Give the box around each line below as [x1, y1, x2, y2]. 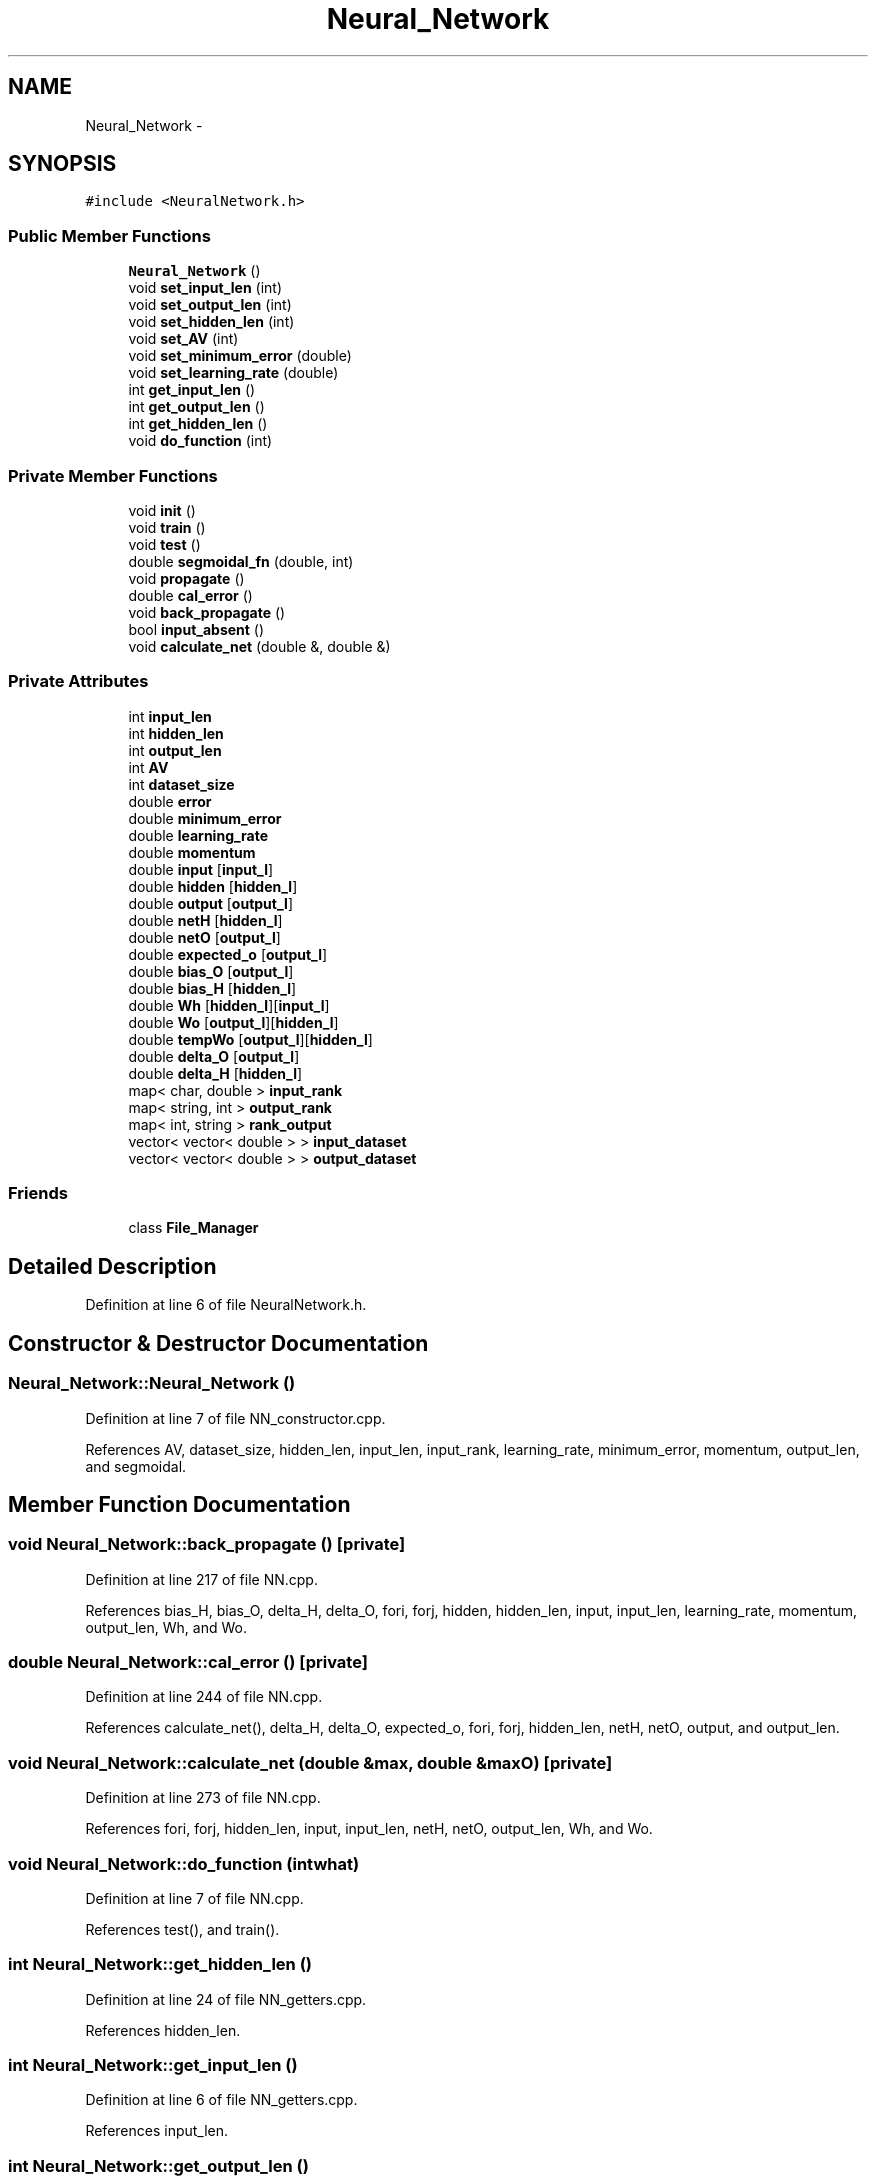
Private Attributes [8, 671, 149, 692]
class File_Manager [128, 1219, 259, 1237]
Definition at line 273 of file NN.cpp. [85, 1789, 321, 1807]
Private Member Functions [8, 465, 218, 486]
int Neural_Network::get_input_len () [8, 2055, 298, 2076]
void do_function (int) [128, 432, 273, 450]
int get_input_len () [128, 381, 256, 399]
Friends [8, 1183, 68, 1204]
